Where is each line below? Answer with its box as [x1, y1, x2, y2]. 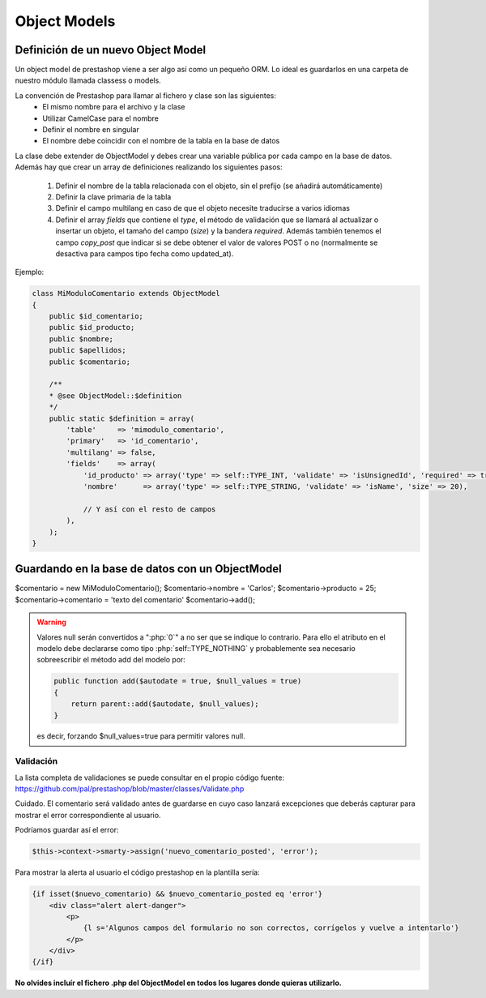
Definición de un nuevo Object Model [15, 43, 207, 57]
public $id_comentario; [49, 312, 143, 321]
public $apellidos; [49, 345, 127, 355]
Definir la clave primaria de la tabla [55, 191, 172, 202]
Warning [36, 617, 66, 627]
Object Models [15, 12, 116, 30]
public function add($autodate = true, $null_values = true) [53, 677, 302, 686]
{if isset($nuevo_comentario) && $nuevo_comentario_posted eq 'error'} [32, 889, 323, 899]
